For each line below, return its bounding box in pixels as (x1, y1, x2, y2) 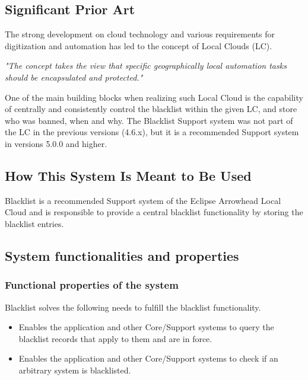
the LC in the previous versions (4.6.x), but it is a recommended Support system (5, 126, 299, 138)
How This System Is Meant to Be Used (5, 166, 252, 184)
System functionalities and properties (5, 246, 239, 264)
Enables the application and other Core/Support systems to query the (18, 321, 274, 333)
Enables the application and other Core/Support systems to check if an (18, 352, 278, 365)
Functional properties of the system (5, 277, 179, 292)
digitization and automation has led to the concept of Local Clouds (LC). (5, 39, 272, 52)
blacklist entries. (5, 217, 64, 229)
